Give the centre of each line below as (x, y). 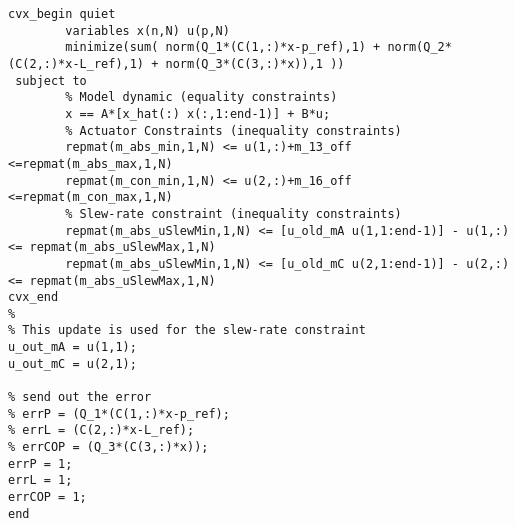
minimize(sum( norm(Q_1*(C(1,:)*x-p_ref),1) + (223, 47)
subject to (51, 80)
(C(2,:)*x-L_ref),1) (76, 63)
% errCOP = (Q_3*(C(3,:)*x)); (108, 447)
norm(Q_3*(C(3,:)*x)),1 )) (255, 63)
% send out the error (80, 397)
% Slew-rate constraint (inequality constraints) (233, 213)
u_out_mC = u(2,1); (72, 363)
